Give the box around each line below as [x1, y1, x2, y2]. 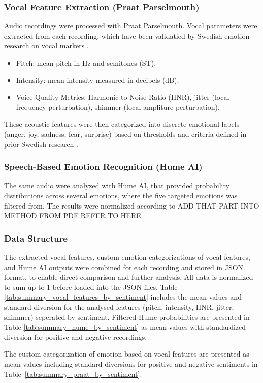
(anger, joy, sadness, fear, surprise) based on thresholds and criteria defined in [4, 128, 247, 139]
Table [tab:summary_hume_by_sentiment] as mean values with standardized [4, 321, 246, 332]
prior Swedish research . [4, 138, 78, 149]
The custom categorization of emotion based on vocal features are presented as [4, 348, 249, 359]
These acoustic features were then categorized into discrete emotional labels [4, 119, 240, 129]
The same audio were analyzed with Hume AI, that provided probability [4, 180, 229, 191]
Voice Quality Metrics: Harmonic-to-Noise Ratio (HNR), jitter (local [16, 92, 229, 102]
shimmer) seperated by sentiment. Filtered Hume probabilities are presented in [4, 311, 250, 322]
